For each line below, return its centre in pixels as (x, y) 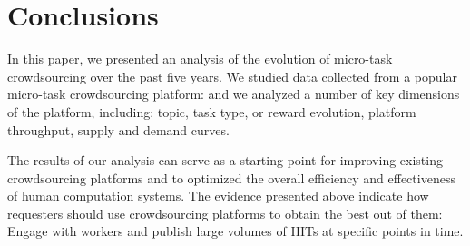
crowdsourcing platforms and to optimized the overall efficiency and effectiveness (231, 177)
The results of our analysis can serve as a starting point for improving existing (225, 160)
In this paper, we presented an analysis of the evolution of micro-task (200, 59)
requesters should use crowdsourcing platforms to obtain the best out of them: (225, 213)
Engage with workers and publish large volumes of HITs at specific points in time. (235, 231)
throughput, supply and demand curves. (118, 129)
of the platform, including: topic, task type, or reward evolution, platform (212, 111)
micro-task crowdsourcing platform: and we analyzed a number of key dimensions (234, 94)
